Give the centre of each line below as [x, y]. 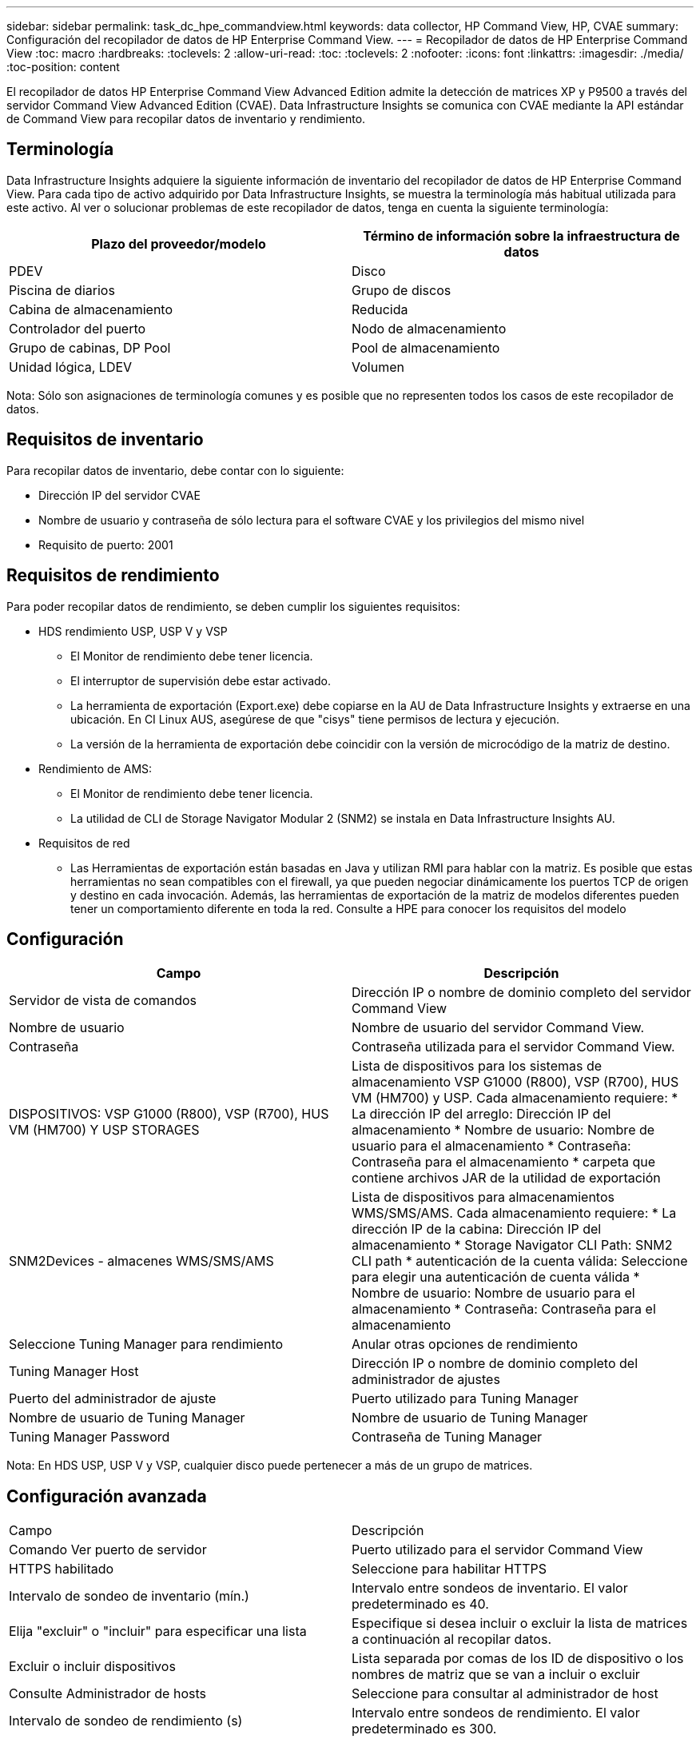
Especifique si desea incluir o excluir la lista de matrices [520, 1623]
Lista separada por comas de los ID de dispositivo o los [518, 1659]
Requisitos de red [84, 843]
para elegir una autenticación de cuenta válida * [496, 1277]
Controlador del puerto [78, 328]
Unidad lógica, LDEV [71, 367]
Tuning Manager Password [89, 1437]
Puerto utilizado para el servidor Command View [497, 1550]
